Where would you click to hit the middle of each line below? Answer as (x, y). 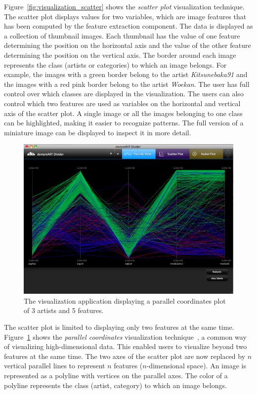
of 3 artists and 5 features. (64, 310)
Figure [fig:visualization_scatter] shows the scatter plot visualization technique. (124, 6)
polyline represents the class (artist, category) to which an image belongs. (115, 385)
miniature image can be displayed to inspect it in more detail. (98, 132)
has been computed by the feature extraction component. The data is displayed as (128, 26)
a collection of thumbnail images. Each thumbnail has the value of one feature (122, 35)
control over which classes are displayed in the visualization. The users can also (124, 94)
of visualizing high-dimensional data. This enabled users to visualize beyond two (126, 346)
